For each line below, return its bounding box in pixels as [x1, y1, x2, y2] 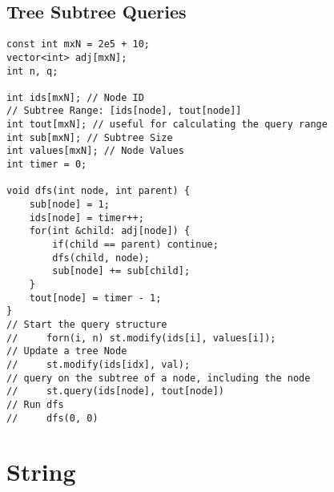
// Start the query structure [6, 318, 167, 330]
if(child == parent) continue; [52, 239, 219, 251]
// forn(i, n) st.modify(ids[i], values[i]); [6, 332, 276, 344]
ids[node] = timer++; [29, 212, 144, 224]
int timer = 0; [6, 159, 87, 171]
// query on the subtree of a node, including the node [6, 372, 311, 384]
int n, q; [6, 65, 58, 77]
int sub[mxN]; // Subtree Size [6, 131, 173, 143]
